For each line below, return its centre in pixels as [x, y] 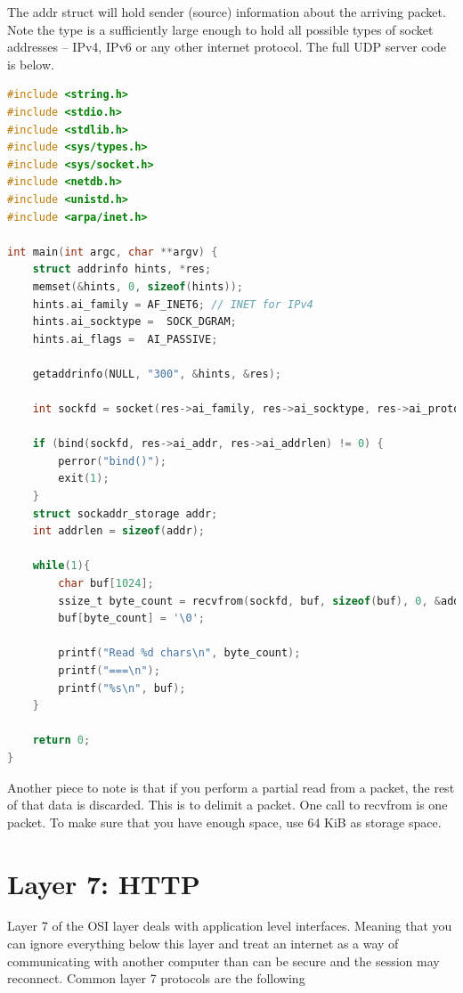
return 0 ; [61, 741]
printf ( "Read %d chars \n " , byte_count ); [179, 653]
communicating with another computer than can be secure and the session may [223, 960]
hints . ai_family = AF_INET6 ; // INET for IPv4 [173, 304]
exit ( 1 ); [84, 479]
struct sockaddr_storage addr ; [125, 513]
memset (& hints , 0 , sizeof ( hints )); [138, 286]
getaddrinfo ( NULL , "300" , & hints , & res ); [157, 374]
